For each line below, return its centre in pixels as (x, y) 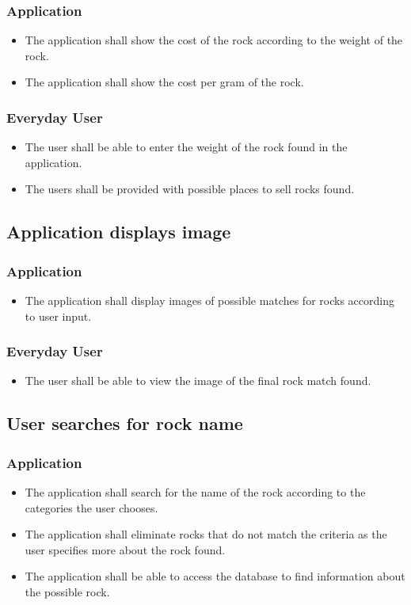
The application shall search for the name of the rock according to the (195, 492)
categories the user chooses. (91, 507)
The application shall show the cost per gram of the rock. (164, 82)
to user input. (58, 316)
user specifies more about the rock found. (125, 549)
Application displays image (119, 232)
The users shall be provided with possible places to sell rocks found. (190, 189)
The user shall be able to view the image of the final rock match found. (198, 381)
